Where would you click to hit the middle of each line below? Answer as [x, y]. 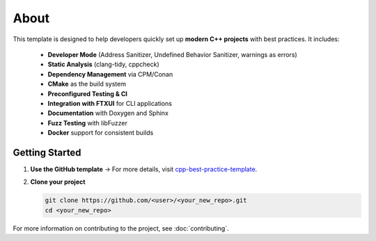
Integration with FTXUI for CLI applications [110, 103]
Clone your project [58, 182]
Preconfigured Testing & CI [88, 93]
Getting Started [47, 152]
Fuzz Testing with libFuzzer [88, 123]
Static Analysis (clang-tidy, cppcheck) [103, 64]
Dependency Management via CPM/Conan [110, 74]
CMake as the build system [87, 84]
